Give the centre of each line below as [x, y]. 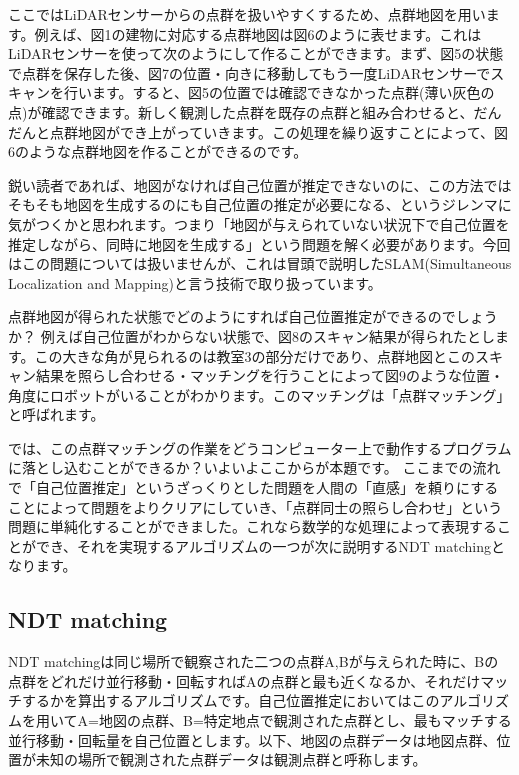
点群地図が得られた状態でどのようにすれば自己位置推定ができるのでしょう [253, 316]
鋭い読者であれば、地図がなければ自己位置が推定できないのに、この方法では [260, 184]
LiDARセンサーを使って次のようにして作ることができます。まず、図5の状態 [256, 53]
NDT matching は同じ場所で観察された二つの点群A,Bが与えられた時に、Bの [253, 661]
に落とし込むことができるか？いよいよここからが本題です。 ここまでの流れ [254, 467]
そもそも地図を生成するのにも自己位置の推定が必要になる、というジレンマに [260, 204]
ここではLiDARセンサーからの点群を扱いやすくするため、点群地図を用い [247, 14]
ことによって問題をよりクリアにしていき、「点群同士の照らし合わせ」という [255, 506]
